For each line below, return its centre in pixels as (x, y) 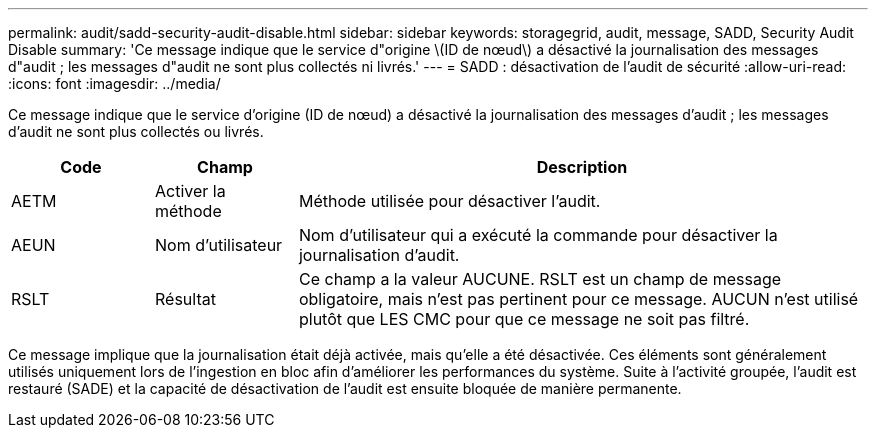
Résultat (185, 299)
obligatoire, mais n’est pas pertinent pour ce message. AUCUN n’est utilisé (578, 299)
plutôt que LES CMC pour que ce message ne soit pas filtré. (524, 319)
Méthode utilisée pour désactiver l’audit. (449, 201)
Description (582, 167)
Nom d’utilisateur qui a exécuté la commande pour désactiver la (538, 235)
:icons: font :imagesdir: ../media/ (114, 83)
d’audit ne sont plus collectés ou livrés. (136, 131)
